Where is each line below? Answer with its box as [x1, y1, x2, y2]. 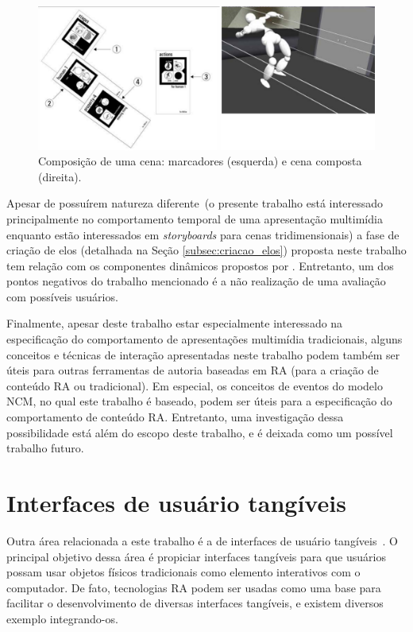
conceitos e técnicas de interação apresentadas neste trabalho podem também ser [6, 346, 400, 363]
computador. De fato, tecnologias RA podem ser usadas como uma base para [6, 579, 381, 595]
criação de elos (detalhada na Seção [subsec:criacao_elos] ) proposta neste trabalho [6, 242, 407, 258]
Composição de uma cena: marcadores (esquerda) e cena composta [38, 153, 362, 169]
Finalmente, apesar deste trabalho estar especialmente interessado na [6, 315, 343, 332]
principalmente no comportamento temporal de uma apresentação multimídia [6, 210, 383, 227]
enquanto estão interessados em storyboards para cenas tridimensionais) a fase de [6, 226, 399, 242]
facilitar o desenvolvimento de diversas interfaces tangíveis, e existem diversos [6, 595, 384, 611]
